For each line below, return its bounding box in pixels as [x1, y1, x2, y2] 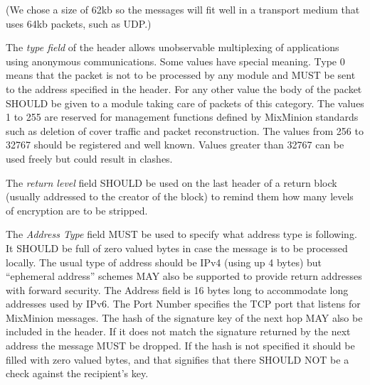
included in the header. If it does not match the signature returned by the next [6, 324, 351, 339]
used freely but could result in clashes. [6, 151, 173, 166]
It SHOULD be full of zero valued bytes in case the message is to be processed [6, 240, 348, 255]
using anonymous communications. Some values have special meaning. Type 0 [6, 53, 345, 68]
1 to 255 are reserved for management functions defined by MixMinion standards [6, 109, 359, 124]
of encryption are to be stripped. [6, 202, 148, 217]
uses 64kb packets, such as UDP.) [6, 16, 152, 31]
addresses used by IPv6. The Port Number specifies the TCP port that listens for [6, 296, 361, 311]
